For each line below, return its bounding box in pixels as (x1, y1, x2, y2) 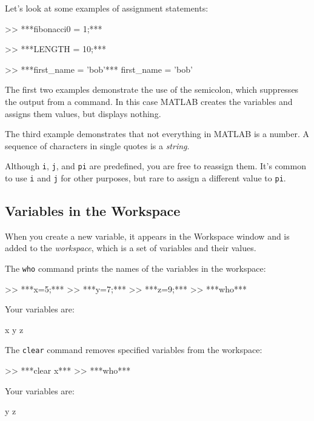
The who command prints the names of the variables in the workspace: (5, 262, 266, 275)
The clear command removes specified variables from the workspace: (5, 343, 262, 356)
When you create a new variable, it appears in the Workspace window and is (5, 229, 290, 242)
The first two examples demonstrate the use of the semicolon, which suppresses (5, 83, 299, 96)
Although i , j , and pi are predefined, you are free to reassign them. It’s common (5, 160, 306, 172)
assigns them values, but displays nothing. (5, 107, 161, 120)
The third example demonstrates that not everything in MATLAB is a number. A (5, 127, 310, 140)
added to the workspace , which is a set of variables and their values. (5, 241, 256, 254)
